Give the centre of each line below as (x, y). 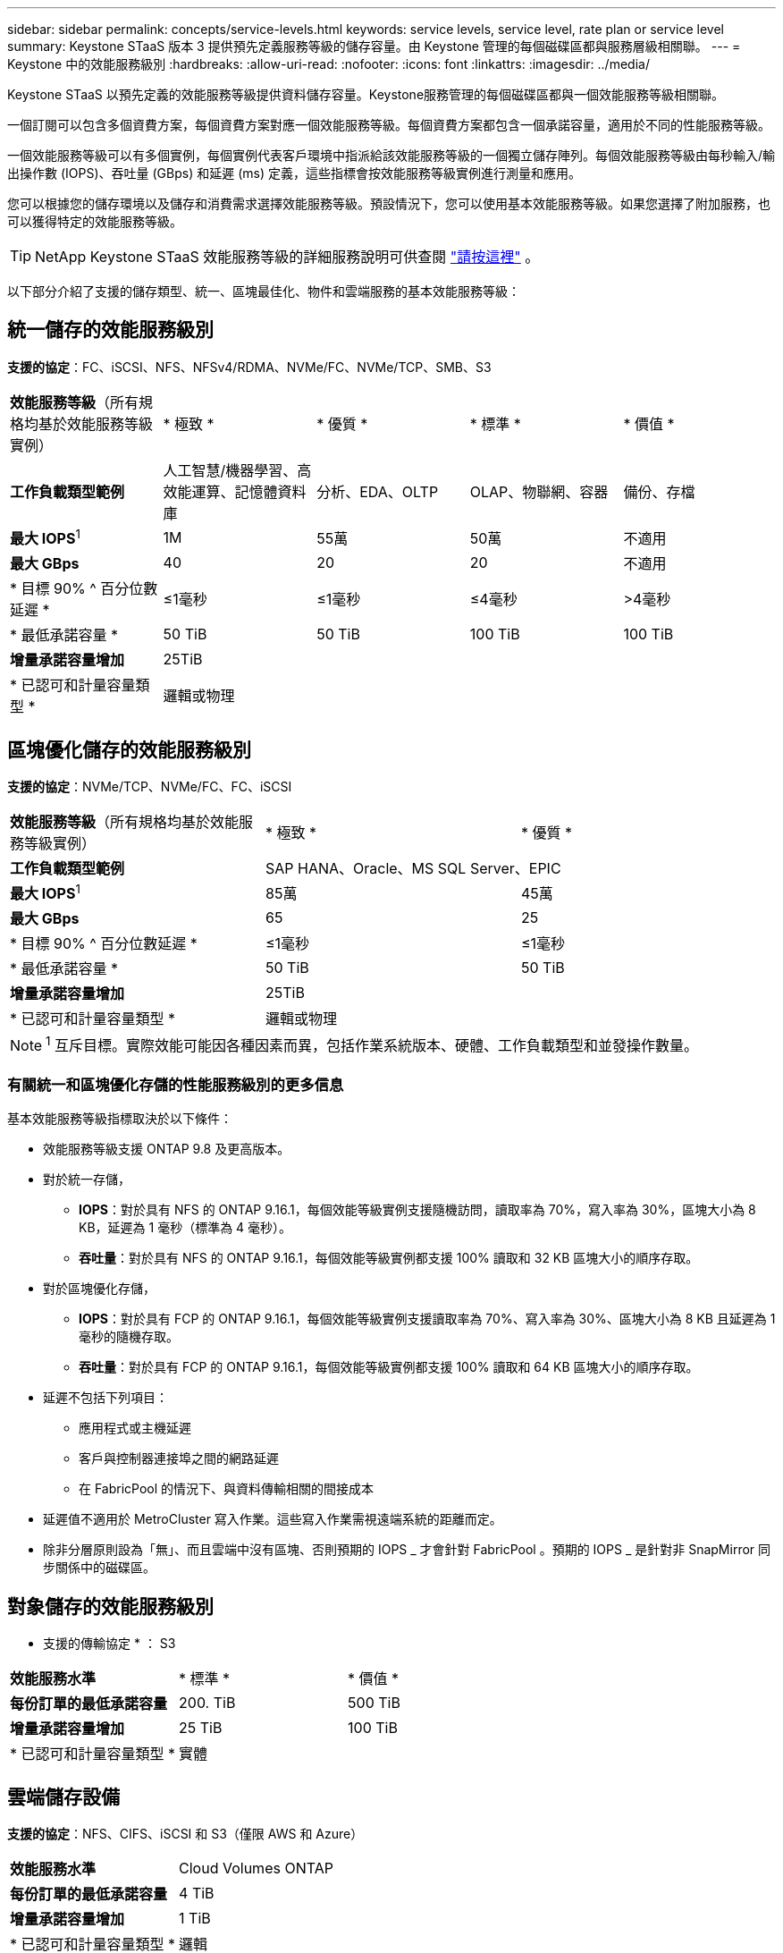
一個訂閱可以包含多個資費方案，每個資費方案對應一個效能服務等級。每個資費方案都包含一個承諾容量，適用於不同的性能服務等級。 (389, 125)
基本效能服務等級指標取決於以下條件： (120, 1119)
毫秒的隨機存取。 (129, 1337)
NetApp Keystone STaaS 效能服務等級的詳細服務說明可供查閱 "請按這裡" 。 (287, 257)
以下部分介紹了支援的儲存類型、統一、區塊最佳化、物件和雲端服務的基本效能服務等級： (264, 291)
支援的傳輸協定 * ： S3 (109, 1644)
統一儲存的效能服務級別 (110, 330)
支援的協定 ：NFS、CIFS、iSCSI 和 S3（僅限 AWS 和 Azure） (185, 1834)
